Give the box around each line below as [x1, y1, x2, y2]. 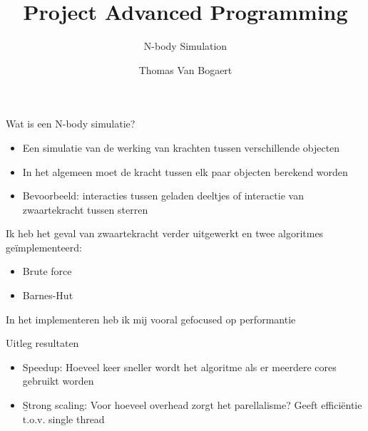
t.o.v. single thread [22, 411, 105, 426]
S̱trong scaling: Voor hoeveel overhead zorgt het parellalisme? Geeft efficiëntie [22, 398, 362, 412]
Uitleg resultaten [6, 336, 79, 350]
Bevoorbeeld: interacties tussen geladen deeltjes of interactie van [22, 188, 304, 203]
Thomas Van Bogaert [138, 62, 232, 77]
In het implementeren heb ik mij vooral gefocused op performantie [6, 311, 296, 326]
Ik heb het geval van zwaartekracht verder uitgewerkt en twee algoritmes [6, 226, 324, 241]
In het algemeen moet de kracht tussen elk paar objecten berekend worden [22, 164, 348, 179]
